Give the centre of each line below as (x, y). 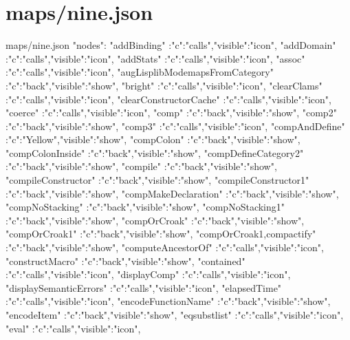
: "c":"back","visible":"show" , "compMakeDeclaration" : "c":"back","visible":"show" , (172, 193)
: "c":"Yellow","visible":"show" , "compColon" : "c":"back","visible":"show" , (153, 139)
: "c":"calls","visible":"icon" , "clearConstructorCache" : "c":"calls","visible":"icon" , (168, 99)
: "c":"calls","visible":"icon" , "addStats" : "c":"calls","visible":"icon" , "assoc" (155, 58)
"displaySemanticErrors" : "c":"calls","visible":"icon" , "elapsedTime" (144, 287)
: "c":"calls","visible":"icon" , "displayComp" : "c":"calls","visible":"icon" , (148, 274)
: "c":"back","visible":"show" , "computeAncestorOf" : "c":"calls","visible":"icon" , (165, 247)
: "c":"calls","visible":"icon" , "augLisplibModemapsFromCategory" (140, 72)
